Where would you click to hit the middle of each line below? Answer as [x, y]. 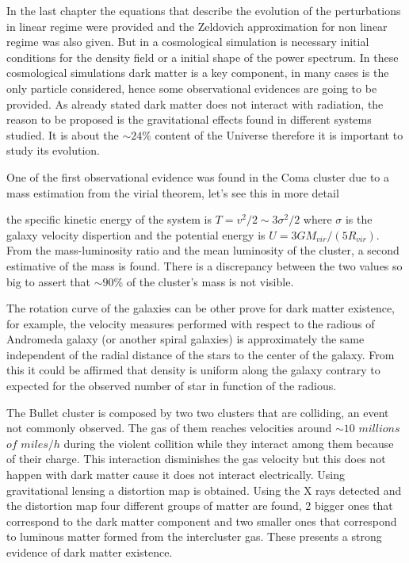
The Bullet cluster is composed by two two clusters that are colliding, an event [198, 412]
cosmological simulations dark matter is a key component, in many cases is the [198, 73]
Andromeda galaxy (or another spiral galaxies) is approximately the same [185, 339]
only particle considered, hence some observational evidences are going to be [192, 88]
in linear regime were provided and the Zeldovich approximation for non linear [197, 26]
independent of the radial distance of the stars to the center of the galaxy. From [201, 354]
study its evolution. [54, 150]
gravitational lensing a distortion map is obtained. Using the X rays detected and [204, 490]
